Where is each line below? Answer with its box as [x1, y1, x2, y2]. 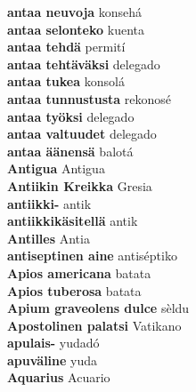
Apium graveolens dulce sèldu [7, 299, 190, 317]
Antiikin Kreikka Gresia [7, 176, 152, 195]
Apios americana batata [7, 263, 151, 282]
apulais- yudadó [7, 333, 100, 352]
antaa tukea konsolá [7, 72, 125, 91]
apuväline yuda [7, 350, 98, 369]
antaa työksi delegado [7, 107, 135, 125]
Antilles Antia [7, 228, 90, 247]
